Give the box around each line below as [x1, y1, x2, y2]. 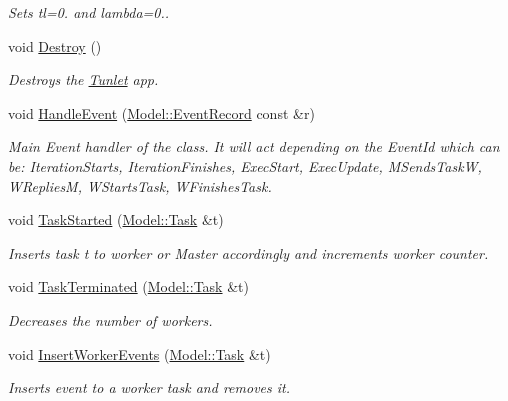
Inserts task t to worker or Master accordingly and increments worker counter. [8, 242, 489, 263]
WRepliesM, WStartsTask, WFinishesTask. [8, 175, 272, 196]
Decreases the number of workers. [8, 309, 213, 330]
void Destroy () [8, 35, 102, 56]
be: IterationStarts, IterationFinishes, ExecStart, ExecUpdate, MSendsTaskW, [8, 155, 482, 176]
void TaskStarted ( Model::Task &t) [8, 209, 224, 230]
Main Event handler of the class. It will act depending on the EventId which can [8, 136, 500, 157]
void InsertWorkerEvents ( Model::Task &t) [8, 343, 271, 364]
